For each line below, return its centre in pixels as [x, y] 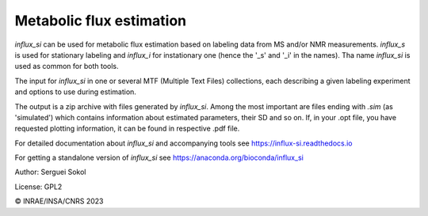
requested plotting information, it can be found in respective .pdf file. [127, 129]
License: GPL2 [38, 187]
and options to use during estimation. [75, 92]
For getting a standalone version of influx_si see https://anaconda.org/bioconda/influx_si [159, 157]
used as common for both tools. [67, 66]
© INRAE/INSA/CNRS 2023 [59, 201]
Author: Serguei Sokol [50, 172]
